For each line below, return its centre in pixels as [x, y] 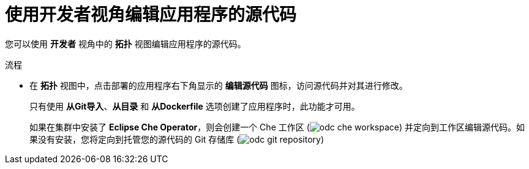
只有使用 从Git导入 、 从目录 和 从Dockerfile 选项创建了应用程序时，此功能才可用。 [195, 106]
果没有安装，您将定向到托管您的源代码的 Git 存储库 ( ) [177, 139]
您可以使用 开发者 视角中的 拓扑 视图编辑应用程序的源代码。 [126, 43]
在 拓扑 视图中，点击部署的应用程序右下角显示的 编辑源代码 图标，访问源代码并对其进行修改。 [219, 85]
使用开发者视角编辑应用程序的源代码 [151, 15]
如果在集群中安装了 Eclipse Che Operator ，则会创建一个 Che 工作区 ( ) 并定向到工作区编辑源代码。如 [277, 127]
